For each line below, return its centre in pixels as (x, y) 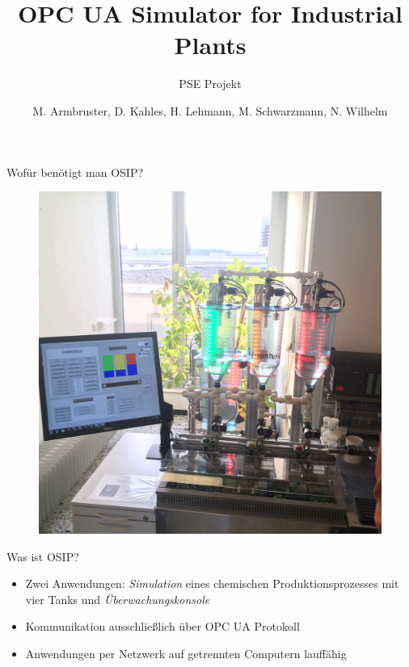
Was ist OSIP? (43, 556)
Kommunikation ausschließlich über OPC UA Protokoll (162, 626)
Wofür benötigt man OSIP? (75, 172)
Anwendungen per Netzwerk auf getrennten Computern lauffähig (186, 654)
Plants (210, 45)
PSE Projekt (210, 84)
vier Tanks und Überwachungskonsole (118, 599)
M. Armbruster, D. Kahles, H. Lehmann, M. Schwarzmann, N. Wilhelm (210, 110)
